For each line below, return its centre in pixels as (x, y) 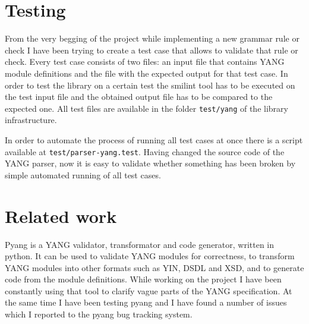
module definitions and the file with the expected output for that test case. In (146, 73)
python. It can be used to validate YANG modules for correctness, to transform (150, 256)
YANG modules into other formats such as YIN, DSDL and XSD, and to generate (154, 267)
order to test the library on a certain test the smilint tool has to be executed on (150, 85)
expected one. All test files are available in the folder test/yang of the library (146, 108)
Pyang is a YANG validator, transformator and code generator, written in (140, 244)
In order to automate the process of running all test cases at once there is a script (154, 139)
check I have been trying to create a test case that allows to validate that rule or (152, 50)
